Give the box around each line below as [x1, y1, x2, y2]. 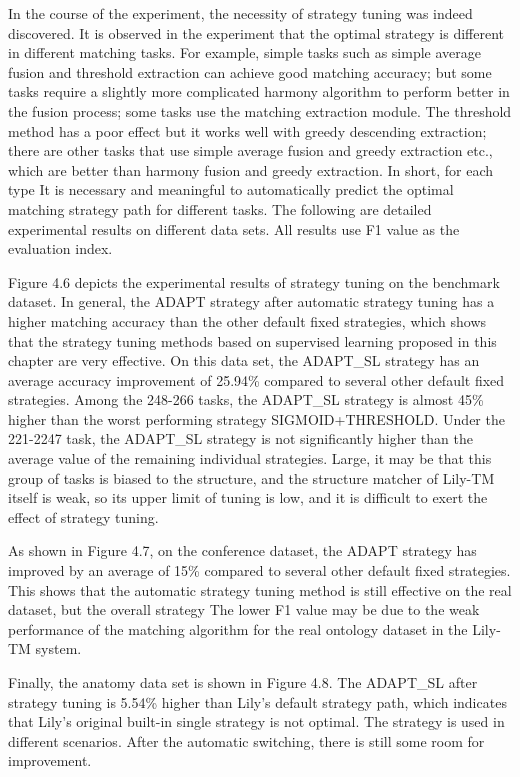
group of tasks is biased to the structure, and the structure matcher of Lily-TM [8, 467, 495, 488]
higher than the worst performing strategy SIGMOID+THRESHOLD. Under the [8, 408, 505, 429]
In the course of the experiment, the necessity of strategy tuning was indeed [8, 3, 473, 23]
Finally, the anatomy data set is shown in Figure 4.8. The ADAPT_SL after [8, 672, 478, 692]
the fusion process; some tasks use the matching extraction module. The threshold [8, 100, 512, 121]
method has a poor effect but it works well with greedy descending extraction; [8, 120, 487, 141]
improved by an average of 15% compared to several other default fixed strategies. [8, 560, 511, 581]
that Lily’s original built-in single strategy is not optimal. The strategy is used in [8, 711, 505, 732]
